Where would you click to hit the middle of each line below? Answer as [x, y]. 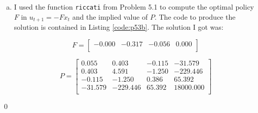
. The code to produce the [195, 16]
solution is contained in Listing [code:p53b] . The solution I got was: [119, 27]
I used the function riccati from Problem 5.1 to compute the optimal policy [134, 7]
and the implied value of [110, 16]
